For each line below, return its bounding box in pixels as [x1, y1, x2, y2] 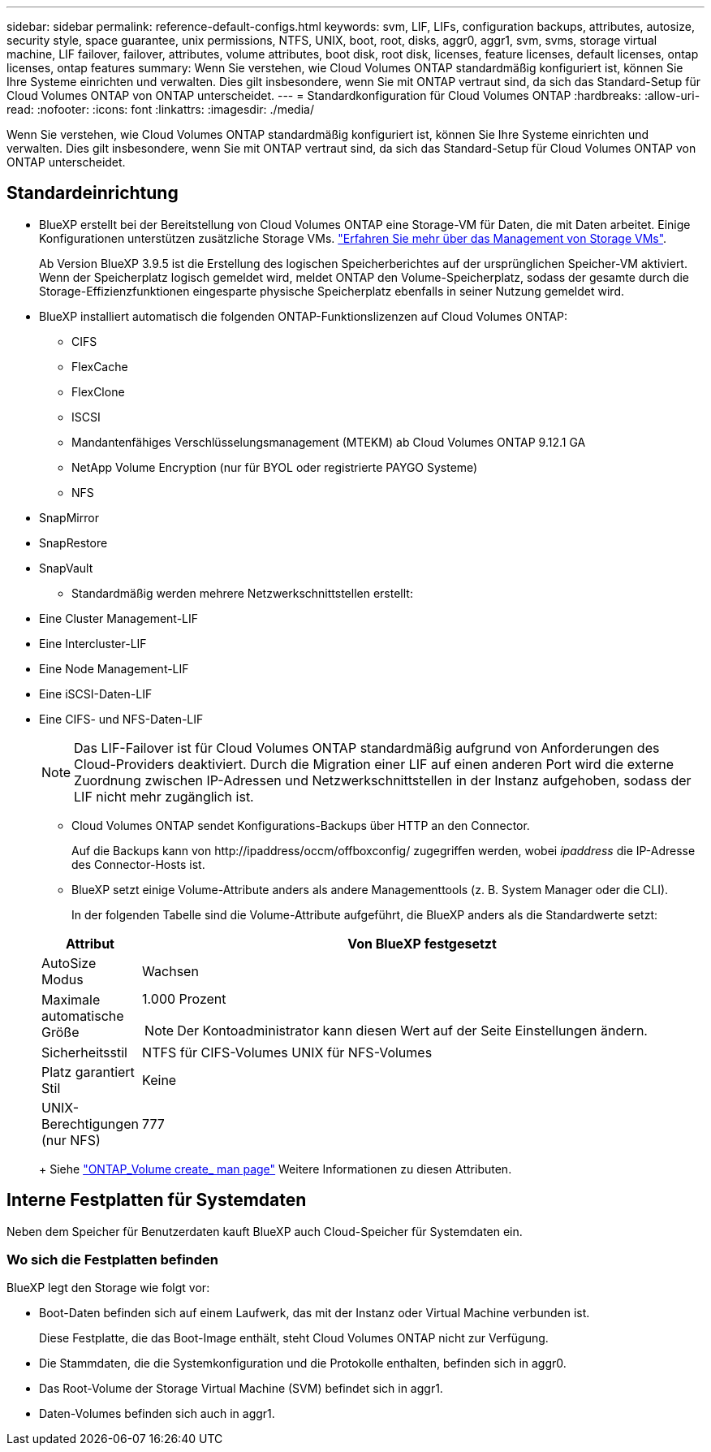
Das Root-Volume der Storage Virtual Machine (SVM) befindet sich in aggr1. [39, 1381, 443, 1396]
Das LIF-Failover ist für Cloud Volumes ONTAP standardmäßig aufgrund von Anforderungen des [74, 739, 660, 756]
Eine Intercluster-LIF [39, 636, 147, 650]
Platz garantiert [41, 1063, 135, 1080]
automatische [41, 1007, 124, 1024]
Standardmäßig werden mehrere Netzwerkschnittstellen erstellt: [71, 586, 413, 600]
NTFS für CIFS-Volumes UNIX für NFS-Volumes [142, 1044, 433, 1061]
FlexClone [71, 384, 125, 399]
